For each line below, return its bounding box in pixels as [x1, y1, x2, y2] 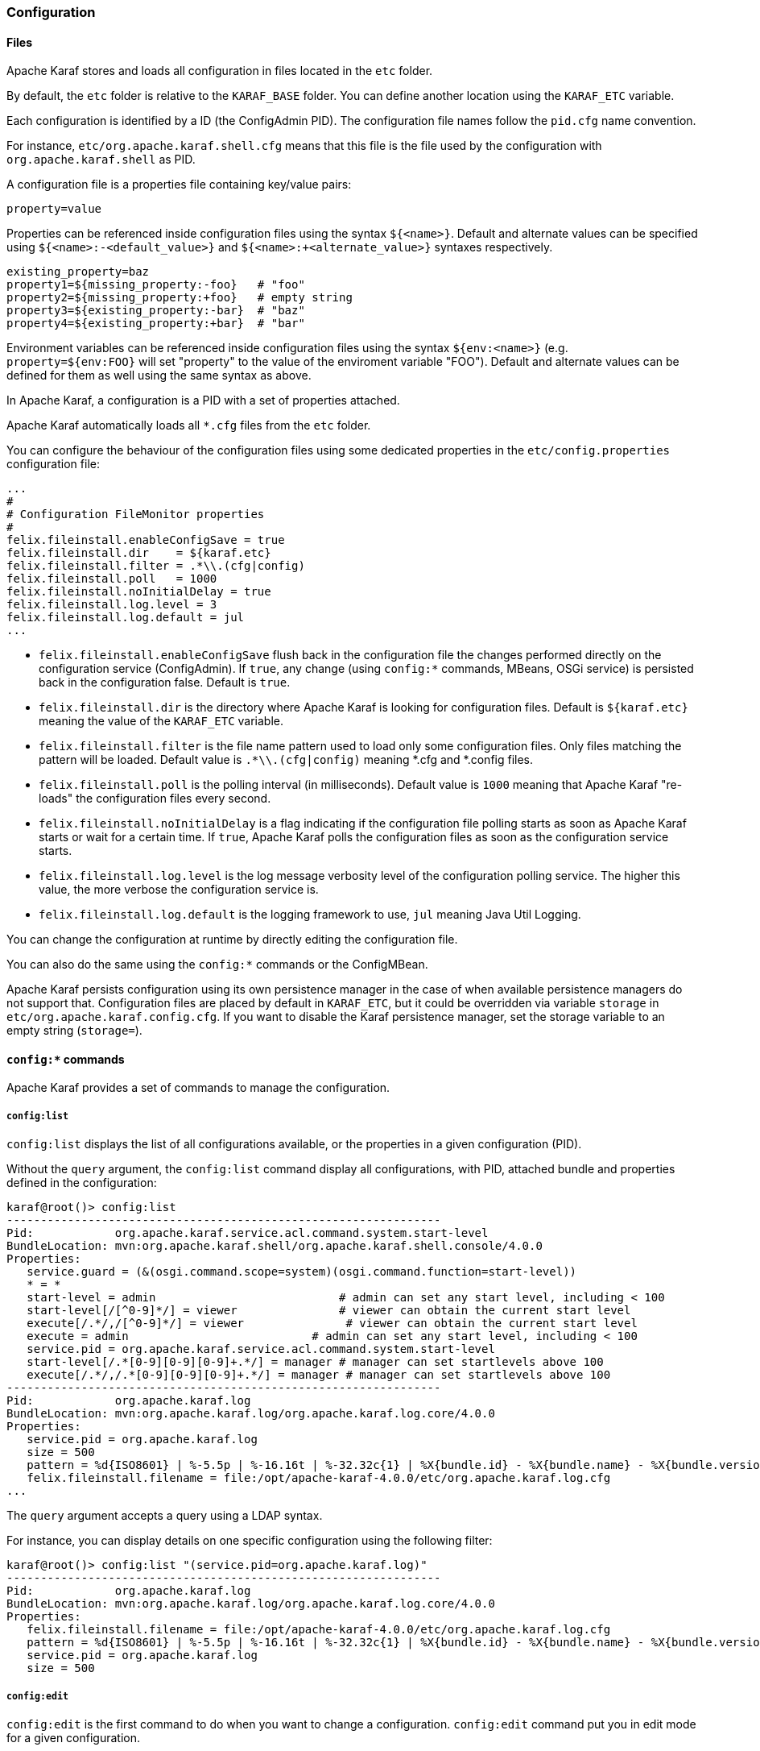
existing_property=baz [6, 265, 150, 279]
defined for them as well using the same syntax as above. [6, 368, 312, 383]
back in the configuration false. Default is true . [39, 675, 291, 690]
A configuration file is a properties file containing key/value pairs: [6, 177, 352, 192]
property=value [6, 202, 102, 216]
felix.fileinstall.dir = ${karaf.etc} [6, 546, 271, 560]
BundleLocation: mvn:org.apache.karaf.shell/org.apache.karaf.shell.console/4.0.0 [6, 1239, 543, 1253]
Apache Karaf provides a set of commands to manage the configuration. [6, 1081, 390, 1095]
